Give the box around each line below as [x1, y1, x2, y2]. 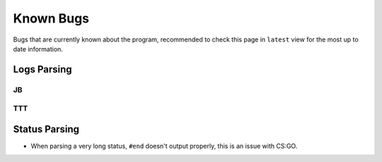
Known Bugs [13, 11, 90, 26]
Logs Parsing [13, 63, 72, 75]
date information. [13, 44, 64, 53]
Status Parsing [13, 123, 80, 135]
